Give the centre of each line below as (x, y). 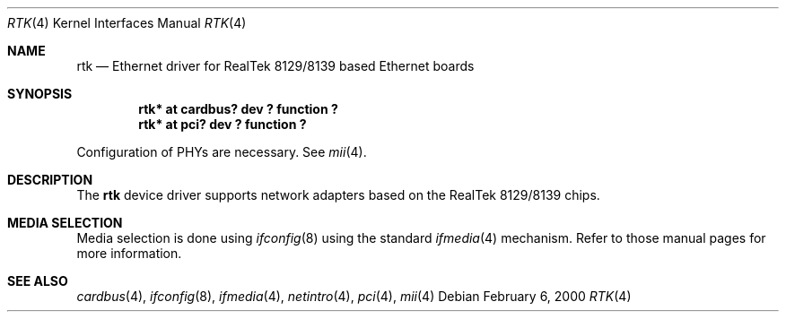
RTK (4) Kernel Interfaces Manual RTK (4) (127, 23)
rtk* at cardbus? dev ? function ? (238, 109)
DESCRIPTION (50, 180)
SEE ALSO (38, 281)
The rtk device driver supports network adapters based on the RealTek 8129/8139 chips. (338, 195)
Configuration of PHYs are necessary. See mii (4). (222, 152)
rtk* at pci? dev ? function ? (223, 124)
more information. (129, 253)
